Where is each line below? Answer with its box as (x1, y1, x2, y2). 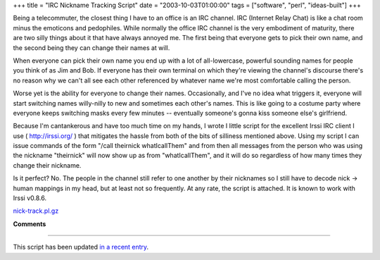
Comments (13, 219, 46, 228)
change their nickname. (13, 161, 82, 169)
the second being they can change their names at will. (13, 43, 170, 52)
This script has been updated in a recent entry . (13, 243, 149, 252)
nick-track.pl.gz (13, 206, 59, 215)
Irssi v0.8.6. (13, 194, 47, 202)
